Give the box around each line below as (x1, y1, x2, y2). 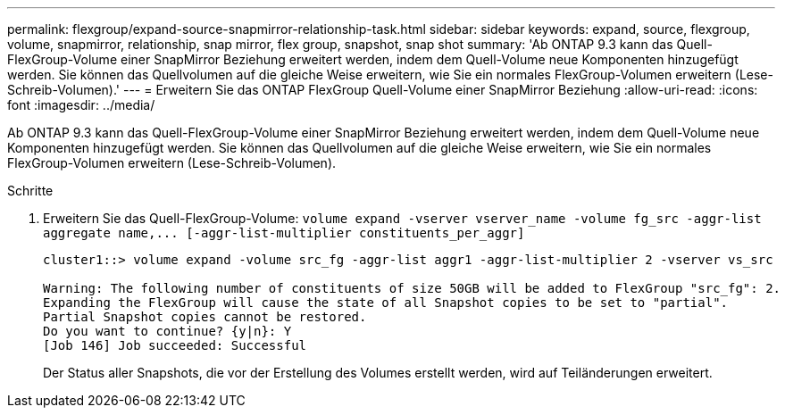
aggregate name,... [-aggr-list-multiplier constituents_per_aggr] (43, 226, 525, 240)
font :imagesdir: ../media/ (7, 97, 155, 112)
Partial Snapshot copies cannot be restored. (43, 310, 367, 324)
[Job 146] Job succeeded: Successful (43, 338, 307, 353)
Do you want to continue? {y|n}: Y (43, 324, 292, 338)
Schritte (7, 183, 54, 198)
